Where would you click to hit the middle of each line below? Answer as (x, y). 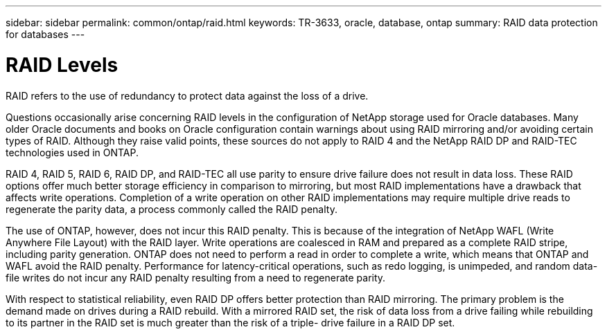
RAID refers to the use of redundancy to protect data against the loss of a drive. (187, 95)
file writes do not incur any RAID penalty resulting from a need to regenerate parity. (196, 277)
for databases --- (45, 34)
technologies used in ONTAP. (72, 152)
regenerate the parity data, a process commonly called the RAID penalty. (171, 209)
